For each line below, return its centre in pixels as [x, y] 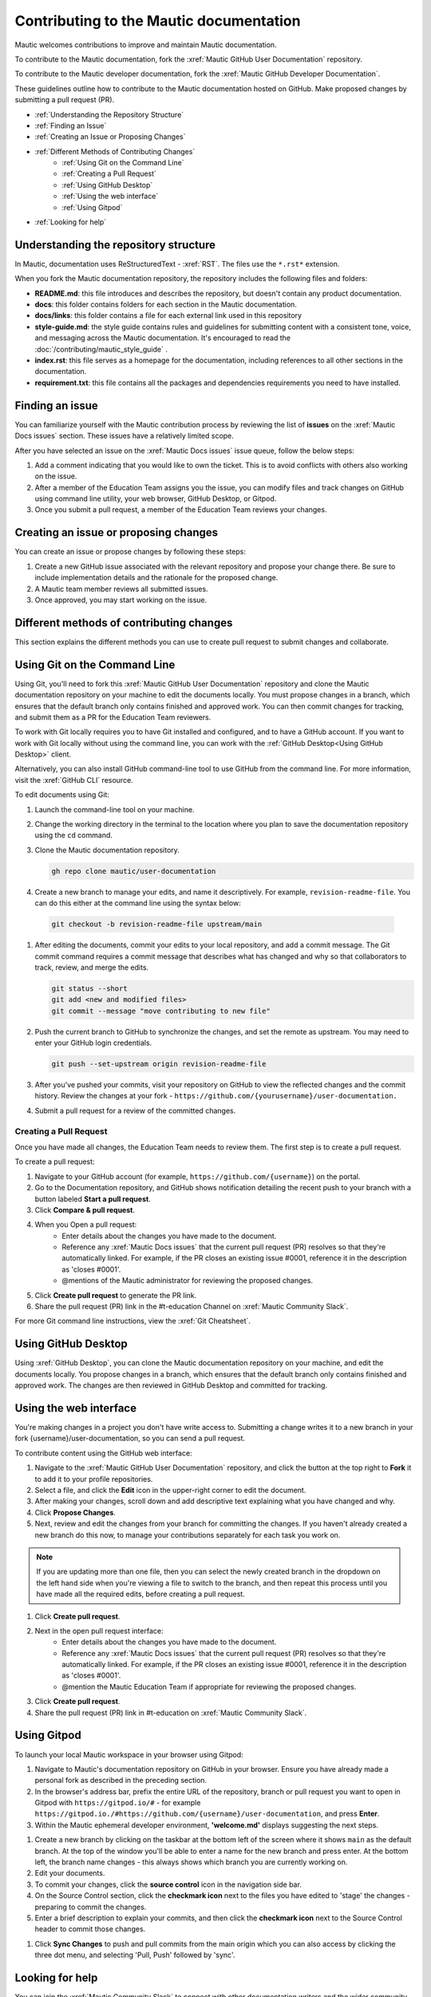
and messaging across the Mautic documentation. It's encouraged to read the [163, 338]
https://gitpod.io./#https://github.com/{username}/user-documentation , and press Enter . [207, 1814]
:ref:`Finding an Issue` [71, 125]
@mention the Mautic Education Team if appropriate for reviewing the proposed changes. [209, 1686]
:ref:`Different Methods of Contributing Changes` [115, 151]
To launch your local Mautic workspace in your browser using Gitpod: [129, 1754]
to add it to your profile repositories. [94, 1479]
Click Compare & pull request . [85, 1209]
